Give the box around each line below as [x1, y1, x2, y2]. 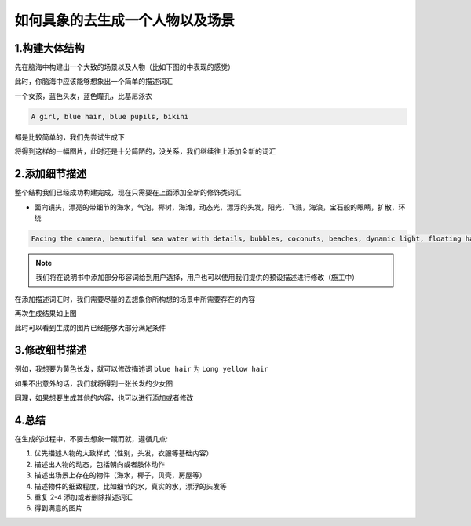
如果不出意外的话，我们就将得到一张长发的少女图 [14, 379, 173, 388]
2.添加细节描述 [14, 167, 87, 180]
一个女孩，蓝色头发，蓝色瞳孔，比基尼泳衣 [14, 91, 152, 100]
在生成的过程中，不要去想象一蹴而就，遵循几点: [14, 434, 169, 444]
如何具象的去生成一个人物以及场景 [14, 12, 235, 29]
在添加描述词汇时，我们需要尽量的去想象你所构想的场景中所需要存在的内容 [14, 294, 255, 303]
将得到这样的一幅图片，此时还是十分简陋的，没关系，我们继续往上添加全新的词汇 [14, 147, 276, 156]
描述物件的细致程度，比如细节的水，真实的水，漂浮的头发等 [34, 481, 227, 491]
